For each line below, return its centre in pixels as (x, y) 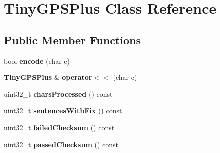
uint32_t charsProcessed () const (58, 94)
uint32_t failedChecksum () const (59, 127)
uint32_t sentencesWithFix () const (63, 111)
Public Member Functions (72, 39)
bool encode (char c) (37, 60)
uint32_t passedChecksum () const (61, 144)
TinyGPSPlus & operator (48, 77)
